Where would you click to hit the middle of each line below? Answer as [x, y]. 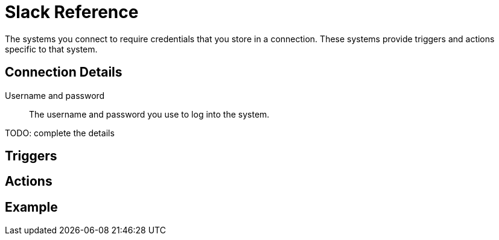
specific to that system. [51, 49]
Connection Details [64, 72]
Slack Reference [72, 12]
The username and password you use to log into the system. [149, 114]
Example [31, 207]
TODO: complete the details [60, 133]
